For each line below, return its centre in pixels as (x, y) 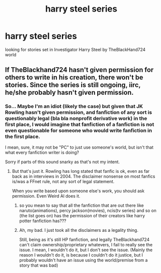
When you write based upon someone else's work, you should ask (78, 191)
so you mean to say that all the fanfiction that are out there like (81, 205)
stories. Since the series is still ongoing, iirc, (73, 85)
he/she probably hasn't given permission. (69, 93)
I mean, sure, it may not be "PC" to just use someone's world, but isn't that (79, 147)
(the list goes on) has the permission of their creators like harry (82, 215)
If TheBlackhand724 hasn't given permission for (79, 70)
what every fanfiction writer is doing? (42, 152)
